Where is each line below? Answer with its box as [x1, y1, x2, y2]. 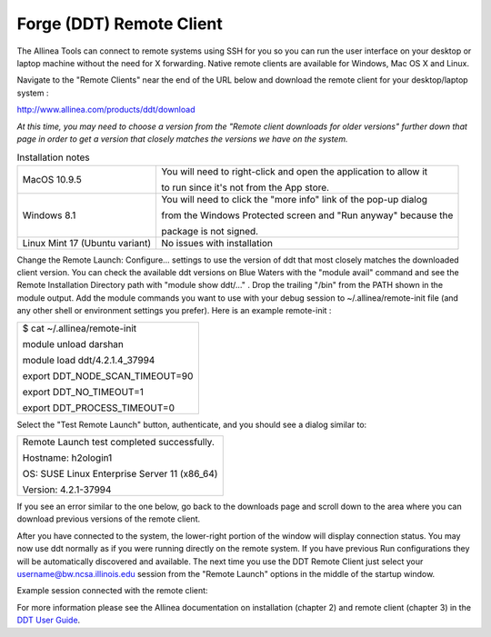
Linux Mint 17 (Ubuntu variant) [22, 236, 152, 249]
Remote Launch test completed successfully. [22, 436, 215, 448]
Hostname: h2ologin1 [22, 452, 113, 463]
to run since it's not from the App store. [160, 181, 330, 194]
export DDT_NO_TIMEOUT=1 [22, 385, 145, 398]
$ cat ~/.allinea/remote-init [22, 322, 137, 334]
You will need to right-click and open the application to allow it [160, 164, 427, 177]
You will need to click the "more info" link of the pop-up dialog [160, 193, 427, 205]
